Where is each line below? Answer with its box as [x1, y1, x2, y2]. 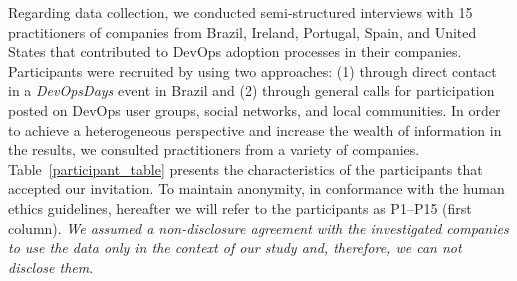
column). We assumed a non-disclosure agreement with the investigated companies [8, 217, 509, 238]
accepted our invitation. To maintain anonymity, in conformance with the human [8, 178, 505, 199]
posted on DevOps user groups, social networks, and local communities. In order [8, 99, 501, 120]
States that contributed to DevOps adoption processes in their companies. [8, 41, 462, 62]
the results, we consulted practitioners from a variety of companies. [8, 139, 420, 160]
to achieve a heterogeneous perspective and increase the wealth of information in [8, 119, 502, 140]
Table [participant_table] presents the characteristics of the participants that [8, 158, 483, 179]
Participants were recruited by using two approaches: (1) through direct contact [8, 60, 497, 81]
